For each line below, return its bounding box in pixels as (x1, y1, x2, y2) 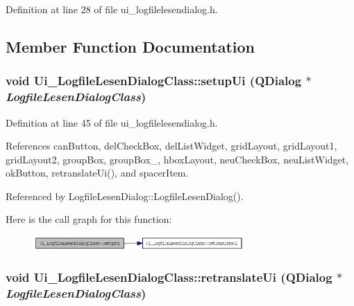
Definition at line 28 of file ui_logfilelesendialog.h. (6, 2, 218, 16)
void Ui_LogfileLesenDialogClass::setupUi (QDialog (6, 72, 302, 89)
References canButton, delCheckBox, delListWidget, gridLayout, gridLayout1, (6, 138, 337, 153)
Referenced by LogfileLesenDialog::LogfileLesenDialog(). (6, 188, 244, 203)
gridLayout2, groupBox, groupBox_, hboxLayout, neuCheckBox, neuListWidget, (6, 152, 349, 166)
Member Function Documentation (6, 35, 255, 57)
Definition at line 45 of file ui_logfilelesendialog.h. (6, 115, 218, 129)
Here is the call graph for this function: (6, 212, 172, 226)
